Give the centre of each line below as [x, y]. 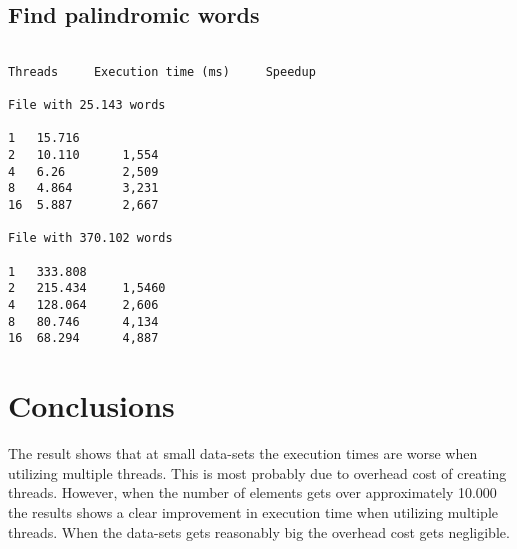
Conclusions [91, 405]
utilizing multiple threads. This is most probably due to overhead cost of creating [257, 472]
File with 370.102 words [90, 238]
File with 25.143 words [87, 105]
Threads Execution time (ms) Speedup [162, 71]
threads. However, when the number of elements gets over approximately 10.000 [252, 492]
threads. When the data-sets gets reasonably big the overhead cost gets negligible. [259, 531]
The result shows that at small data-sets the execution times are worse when [243, 453]
